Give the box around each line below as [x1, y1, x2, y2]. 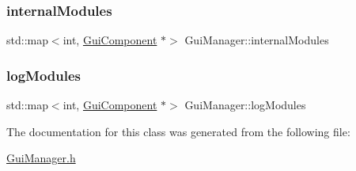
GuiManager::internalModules [184, 32, 329, 48]
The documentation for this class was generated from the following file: [6, 123, 350, 139]
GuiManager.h [6, 150, 76, 166]
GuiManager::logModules [184, 97, 306, 113]
